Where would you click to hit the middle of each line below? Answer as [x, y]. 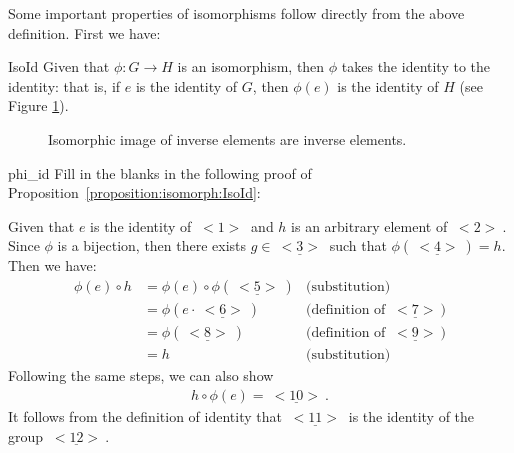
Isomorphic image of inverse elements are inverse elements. [227, 138]
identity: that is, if [64, 85]
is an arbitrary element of [369, 225]
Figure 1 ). [38, 105]
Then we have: [52, 265]
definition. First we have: [84, 32]
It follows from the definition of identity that [145, 415]
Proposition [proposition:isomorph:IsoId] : [134, 192]
